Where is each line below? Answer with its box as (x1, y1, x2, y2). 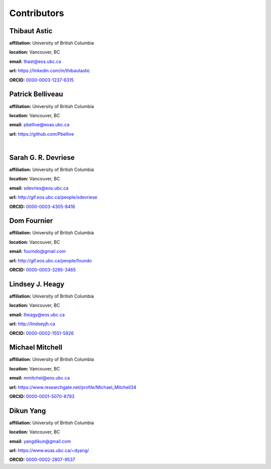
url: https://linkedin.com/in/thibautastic (9, 68, 90, 74)
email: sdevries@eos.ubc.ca (9, 185, 69, 191)
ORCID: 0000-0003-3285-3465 (9, 267, 76, 273)
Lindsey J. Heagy (9, 279, 65, 289)
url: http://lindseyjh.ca (9, 321, 55, 327)
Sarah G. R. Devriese (9, 153, 75, 162)
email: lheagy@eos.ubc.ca (9, 312, 65, 318)
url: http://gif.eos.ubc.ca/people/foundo (9, 257, 92, 263)
